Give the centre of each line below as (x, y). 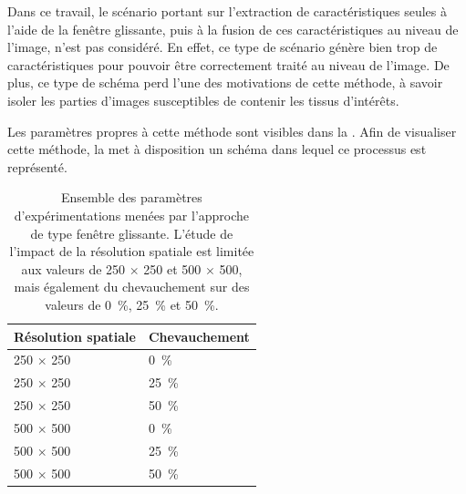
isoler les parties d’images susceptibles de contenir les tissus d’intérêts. (203, 100)
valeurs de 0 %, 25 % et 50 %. (132, 304)
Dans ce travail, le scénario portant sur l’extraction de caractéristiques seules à (228, 11)
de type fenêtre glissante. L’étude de (132, 233)
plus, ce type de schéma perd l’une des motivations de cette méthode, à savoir (225, 82)
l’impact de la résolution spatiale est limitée (132, 251)
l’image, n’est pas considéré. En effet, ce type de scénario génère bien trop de (223, 47)
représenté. (37, 166)
